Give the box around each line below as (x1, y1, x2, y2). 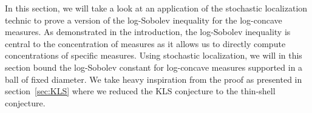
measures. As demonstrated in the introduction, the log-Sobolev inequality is (5, 25, 291, 38)
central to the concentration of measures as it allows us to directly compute (5, 37, 286, 50)
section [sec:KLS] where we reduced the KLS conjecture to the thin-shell (5, 85, 276, 97)
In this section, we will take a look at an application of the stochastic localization (5, 2, 308, 14)
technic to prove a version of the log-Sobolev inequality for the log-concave (5, 13, 282, 26)
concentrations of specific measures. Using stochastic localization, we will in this (5, 49, 302, 62)
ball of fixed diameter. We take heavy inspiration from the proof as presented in (5, 73, 302, 85)
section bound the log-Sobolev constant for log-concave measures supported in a (5, 60, 303, 73)
